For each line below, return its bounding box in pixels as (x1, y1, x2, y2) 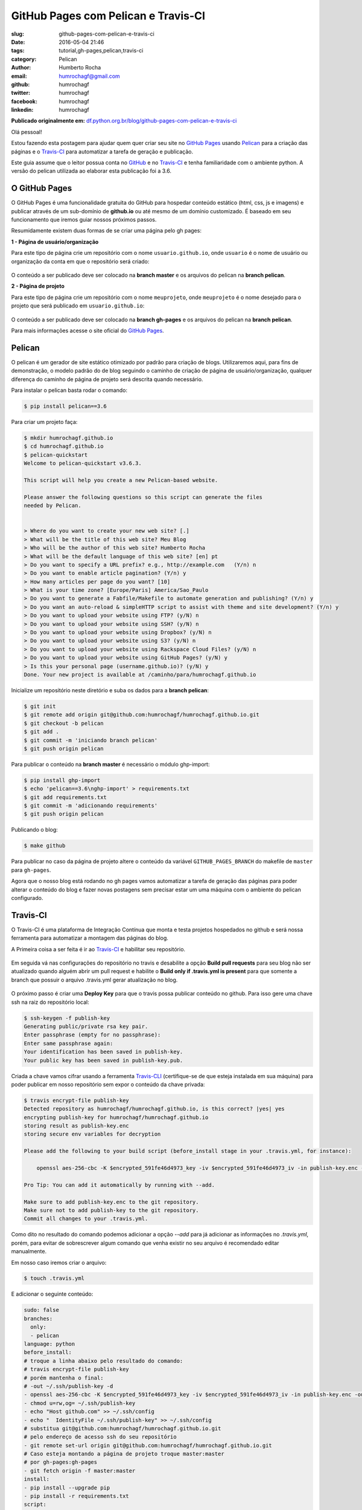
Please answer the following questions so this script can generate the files (24, 493, 262, 501)
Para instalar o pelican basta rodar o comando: (11, 387, 128, 394)
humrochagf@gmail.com (59, 72, 120, 80)
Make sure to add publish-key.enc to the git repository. (24, 1198, 199, 1205)
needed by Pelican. (24, 502, 81, 509)
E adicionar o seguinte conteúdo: (11, 1290, 94, 1298)
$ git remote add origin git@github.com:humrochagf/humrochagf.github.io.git (24, 712, 259, 718)
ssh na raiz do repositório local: (11, 998, 90, 1006)
